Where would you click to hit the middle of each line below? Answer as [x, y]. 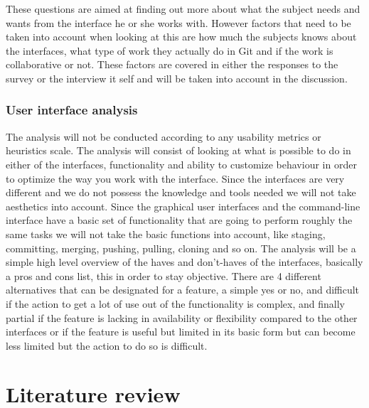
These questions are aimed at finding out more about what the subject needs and [183, 9]
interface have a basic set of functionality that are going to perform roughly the [179, 220]
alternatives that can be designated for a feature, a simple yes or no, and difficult [183, 290]
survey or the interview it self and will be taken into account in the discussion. [177, 78]
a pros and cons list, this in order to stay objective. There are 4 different [164, 275]
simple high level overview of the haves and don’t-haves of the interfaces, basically [184, 262]
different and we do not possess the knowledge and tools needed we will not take [181, 192]
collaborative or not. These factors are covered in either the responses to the [172, 64]
